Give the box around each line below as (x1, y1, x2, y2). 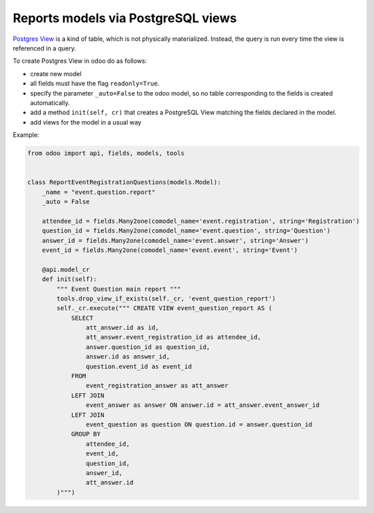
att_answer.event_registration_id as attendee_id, (85, 333, 262, 341)
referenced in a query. (12, 44, 76, 52)
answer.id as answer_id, (85, 353, 170, 361)
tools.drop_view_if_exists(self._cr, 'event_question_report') (56, 294, 276, 303)
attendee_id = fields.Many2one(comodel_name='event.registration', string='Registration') (42, 217, 360, 225)
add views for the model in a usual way (30, 118, 142, 126)
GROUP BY (71, 430, 101, 438)
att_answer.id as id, (85, 324, 159, 332)
